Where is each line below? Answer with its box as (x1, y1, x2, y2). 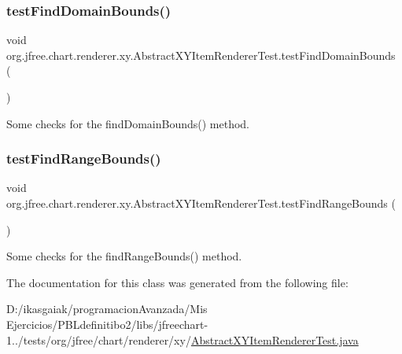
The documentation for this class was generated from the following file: (6, 274, 349, 290)
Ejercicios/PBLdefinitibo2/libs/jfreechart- (6, 315, 208, 332)
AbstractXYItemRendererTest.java (190, 331, 359, 348)
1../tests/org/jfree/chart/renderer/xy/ (6, 331, 191, 348)
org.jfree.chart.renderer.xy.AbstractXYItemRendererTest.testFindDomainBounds (6, 46, 396, 63)
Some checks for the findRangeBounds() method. (6, 248, 242, 264)
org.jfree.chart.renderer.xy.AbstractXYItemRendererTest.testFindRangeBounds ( (6, 195, 396, 211)
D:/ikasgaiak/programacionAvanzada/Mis (6, 301, 208, 317)
